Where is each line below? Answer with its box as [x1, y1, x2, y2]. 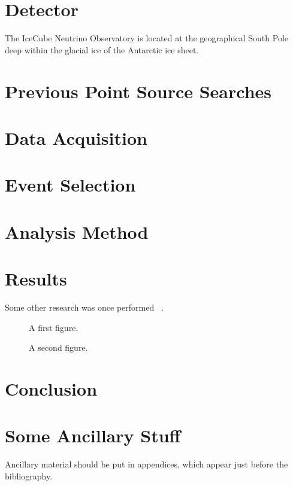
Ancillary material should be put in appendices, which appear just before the [5, 458, 288, 470]
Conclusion [5, 376, 98, 400]
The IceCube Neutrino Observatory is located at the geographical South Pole [5, 32, 289, 44]
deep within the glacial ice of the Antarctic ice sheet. [5, 43, 199, 56]
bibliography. [5, 469, 53, 482]
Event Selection [5, 172, 136, 197]
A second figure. [29, 341, 88, 354]
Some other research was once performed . [5, 300, 164, 313]
